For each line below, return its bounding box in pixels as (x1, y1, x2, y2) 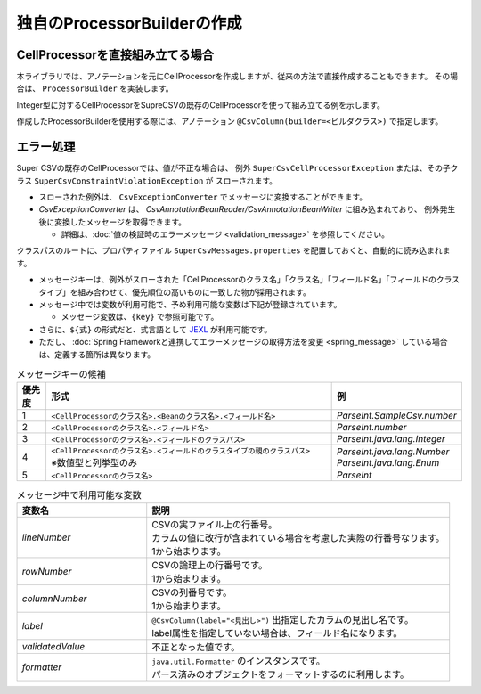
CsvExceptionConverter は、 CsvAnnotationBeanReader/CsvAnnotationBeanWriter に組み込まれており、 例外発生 (38, 204, 456, 215)
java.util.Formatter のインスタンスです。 (151, 655, 325, 667)
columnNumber (21, 592, 87, 605)
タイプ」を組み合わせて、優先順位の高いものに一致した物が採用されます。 (38, 286, 311, 298)
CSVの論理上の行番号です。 (151, 559, 268, 571)
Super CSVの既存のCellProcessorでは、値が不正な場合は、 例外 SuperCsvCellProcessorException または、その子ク (16, 163, 459, 174)
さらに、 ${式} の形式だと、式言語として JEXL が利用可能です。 (38, 323, 273, 334)
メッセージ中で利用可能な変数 (16, 488, 142, 501)
